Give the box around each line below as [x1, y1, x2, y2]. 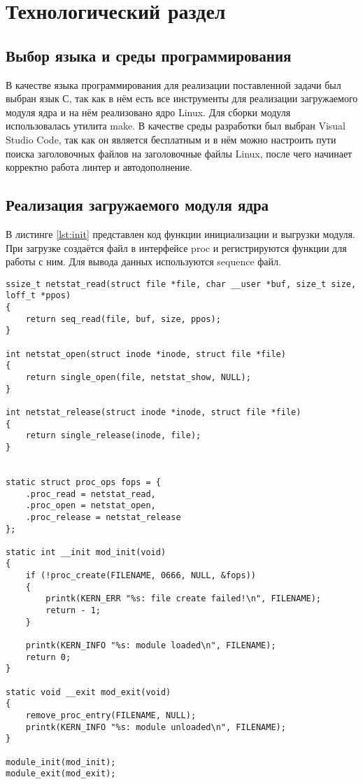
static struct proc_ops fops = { [6, 477, 161, 487]
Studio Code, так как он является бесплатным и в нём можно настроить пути [6, 132, 336, 146]
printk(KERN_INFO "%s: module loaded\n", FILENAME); [25, 640, 276, 651]
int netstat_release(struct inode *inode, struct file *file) [6, 407, 301, 417]
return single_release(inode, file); [25, 430, 201, 441]
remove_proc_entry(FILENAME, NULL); [25, 710, 197, 720]
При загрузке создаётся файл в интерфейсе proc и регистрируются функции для [6, 240, 347, 255]
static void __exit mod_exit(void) [6, 687, 171, 697]
